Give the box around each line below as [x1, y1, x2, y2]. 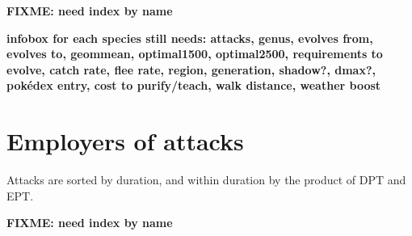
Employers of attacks [6, 124, 244, 158]
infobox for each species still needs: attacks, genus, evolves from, [6, 29, 373, 46]
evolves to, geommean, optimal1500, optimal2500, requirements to [6, 45, 383, 62]
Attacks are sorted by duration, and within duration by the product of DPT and [6, 171, 406, 188]
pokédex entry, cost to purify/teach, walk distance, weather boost [6, 77, 381, 94]
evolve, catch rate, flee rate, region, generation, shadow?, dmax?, [6, 61, 376, 78]
